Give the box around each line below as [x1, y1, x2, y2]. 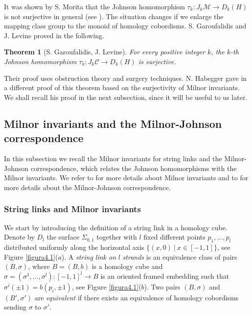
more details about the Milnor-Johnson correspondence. [4, 182, 171, 192]
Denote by [4, 232, 35, 242]
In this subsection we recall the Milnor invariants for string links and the [4, 153, 222, 163]
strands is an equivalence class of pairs [122, 251, 237, 262]
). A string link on [61, 251, 116, 262]
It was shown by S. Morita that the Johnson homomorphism [4, 1, 185, 11]
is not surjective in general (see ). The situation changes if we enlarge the [4, 11, 224, 21]
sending [4, 302, 26, 312]
